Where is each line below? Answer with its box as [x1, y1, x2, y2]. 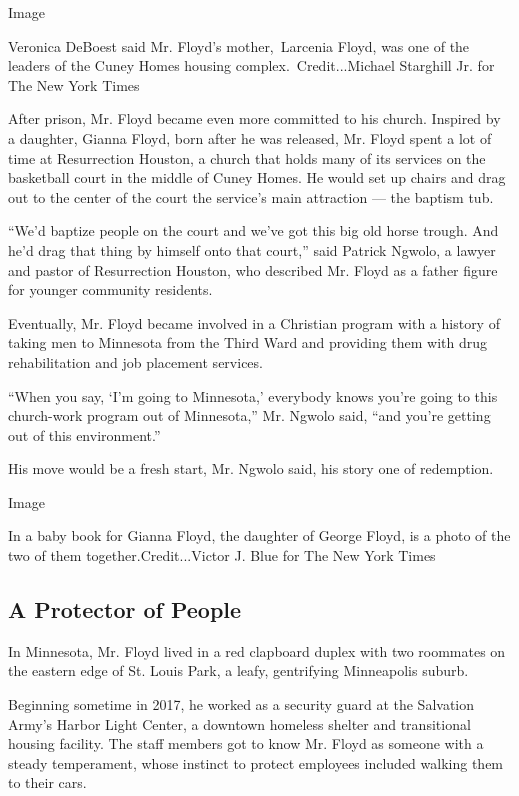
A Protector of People [8, 594, 242, 625]
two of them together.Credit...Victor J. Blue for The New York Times [8, 545, 436, 566]
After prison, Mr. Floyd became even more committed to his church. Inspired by [8, 108, 501, 129]
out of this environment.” [8, 424, 161, 445]
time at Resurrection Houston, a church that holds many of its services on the [8, 147, 486, 168]
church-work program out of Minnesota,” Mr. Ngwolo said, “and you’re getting [8, 405, 491, 426]
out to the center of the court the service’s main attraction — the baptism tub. [8, 186, 494, 207]
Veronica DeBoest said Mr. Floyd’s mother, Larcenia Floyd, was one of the [8, 35, 470, 56]
